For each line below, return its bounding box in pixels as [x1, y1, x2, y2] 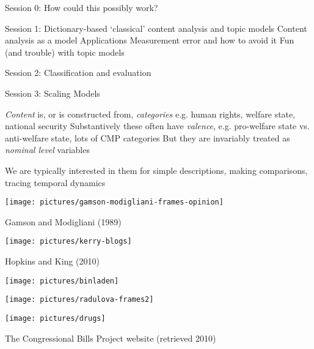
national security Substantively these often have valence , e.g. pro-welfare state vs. [5, 119, 310, 132]
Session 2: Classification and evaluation [5, 66, 152, 79]
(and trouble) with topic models [5, 45, 125, 58]
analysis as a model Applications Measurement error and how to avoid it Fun [5, 34, 294, 47]
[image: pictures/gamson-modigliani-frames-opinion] [5, 198, 224, 207]
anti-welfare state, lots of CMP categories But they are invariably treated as [5, 131, 290, 144]
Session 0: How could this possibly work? [5, 1, 158, 13]
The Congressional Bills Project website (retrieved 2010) [5, 331, 216, 344]
